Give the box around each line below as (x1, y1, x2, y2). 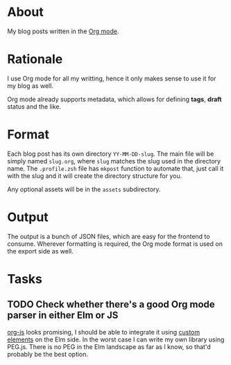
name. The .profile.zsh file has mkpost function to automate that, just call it (7, 164, 224, 172)
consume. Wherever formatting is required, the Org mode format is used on (7, 240, 223, 248)
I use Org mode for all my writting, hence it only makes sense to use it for (7, 74, 216, 82)
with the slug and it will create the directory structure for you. (7, 171, 182, 180)
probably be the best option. (7, 350, 89, 358)
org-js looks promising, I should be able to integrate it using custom (7, 328, 200, 336)
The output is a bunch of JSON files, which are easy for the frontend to (7, 232, 210, 240)
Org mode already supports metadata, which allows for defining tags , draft (7, 95, 222, 103)
